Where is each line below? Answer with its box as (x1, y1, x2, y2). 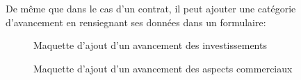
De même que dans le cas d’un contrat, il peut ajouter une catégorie (6, 1, 296, 15)
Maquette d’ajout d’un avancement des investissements (33, 38, 267, 52)
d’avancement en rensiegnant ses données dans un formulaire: (6, 14, 266, 29)
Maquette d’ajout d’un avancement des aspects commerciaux (33, 61, 293, 75)
